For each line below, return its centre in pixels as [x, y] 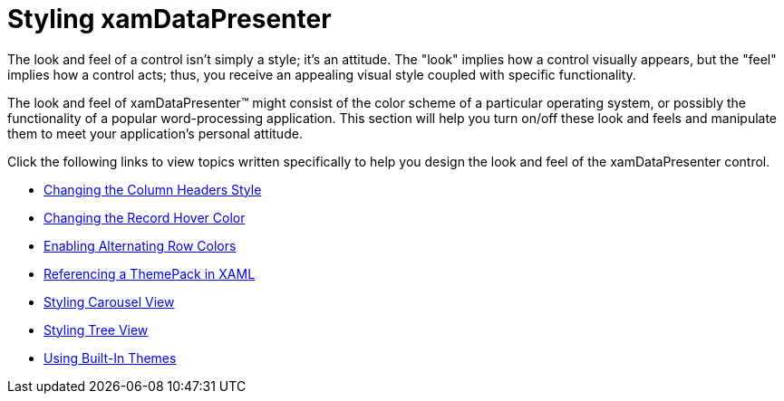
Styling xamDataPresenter [169, 19]
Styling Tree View [96, 329]
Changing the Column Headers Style [153, 189]
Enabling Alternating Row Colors [140, 245]
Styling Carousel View [109, 301]
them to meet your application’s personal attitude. [155, 133]
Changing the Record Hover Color [145, 217]
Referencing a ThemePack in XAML [150, 273]
